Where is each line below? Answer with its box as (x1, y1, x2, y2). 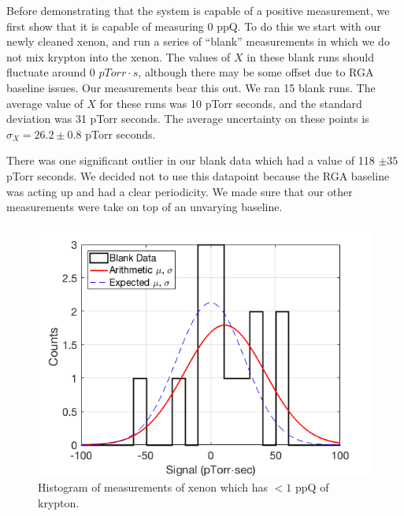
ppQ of (295, 479, 329, 496)
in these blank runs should (246, 48, 375, 65)
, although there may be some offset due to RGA (138, 64, 374, 80)
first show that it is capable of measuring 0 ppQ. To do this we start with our (6, 17, 381, 34)
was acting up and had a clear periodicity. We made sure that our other (6, 183, 353, 199)
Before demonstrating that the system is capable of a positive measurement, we (6, 2, 390, 18)
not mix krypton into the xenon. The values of (6, 48, 231, 65)
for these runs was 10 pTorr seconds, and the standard (99, 95, 362, 111)
